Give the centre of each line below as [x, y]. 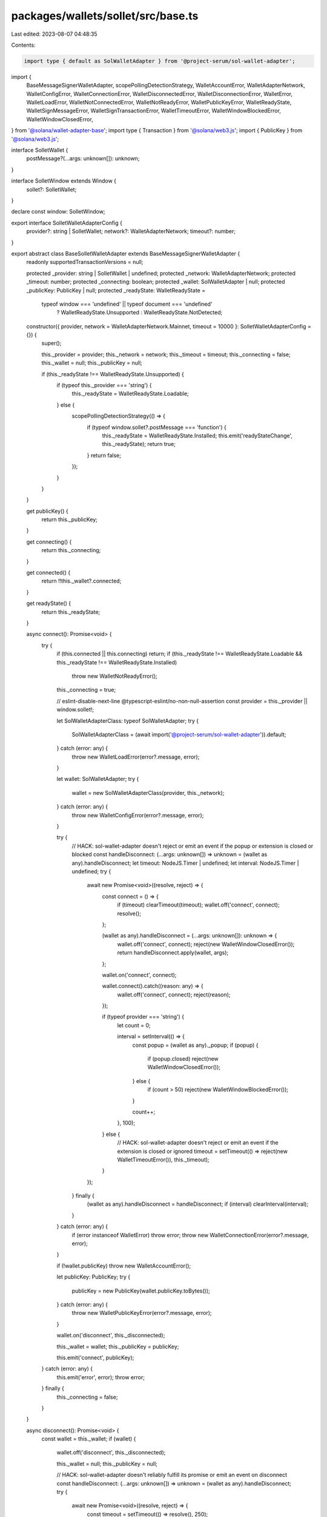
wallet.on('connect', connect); [139, 975]
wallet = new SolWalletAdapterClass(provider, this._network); [148, 792]
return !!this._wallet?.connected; [81, 581]
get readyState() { [49, 603]
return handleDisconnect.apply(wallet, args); [173, 953]
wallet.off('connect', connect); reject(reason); [174, 995]
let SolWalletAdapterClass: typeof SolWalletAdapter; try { [128, 721]
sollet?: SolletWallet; [51, 189]
